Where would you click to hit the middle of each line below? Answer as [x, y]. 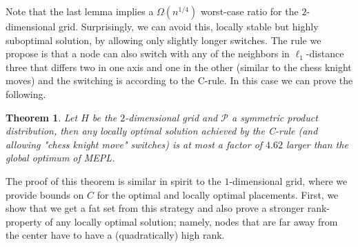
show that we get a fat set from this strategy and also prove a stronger [155, 208]
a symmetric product [275, 117]
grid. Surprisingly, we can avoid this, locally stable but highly [189, 26]
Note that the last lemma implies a [80, 11]
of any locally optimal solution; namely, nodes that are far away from [191, 221]
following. [26, 93]
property [24, 221]
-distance [325, 53]
